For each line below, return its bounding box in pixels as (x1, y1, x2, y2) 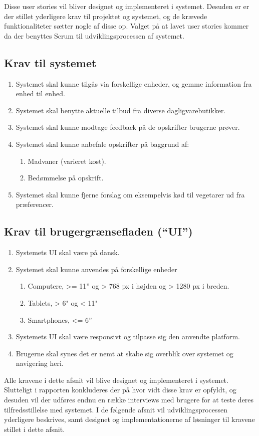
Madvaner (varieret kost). (28, 155, 106, 166)
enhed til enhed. (16, 88, 65, 99)
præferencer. (16, 199, 54, 209)
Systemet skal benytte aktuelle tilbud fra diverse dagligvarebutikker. (16, 105, 226, 115)
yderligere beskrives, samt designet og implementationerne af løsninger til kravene (4, 414, 255, 424)
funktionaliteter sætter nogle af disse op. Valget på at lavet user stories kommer (4, 21, 249, 31)
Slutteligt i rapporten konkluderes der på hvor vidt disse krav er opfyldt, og (4, 384, 236, 395)
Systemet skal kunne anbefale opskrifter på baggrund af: (16, 138, 189, 149)
